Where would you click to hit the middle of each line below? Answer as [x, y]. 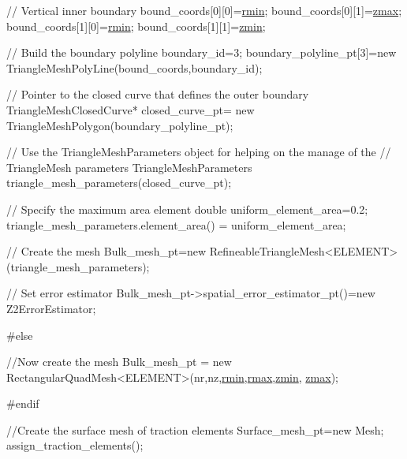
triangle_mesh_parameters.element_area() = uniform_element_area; [176, 224]
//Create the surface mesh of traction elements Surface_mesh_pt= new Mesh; [195, 429]
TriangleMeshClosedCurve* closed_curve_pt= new [131, 109]
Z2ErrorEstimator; [51, 308]
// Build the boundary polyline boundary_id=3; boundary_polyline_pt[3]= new [202, 52]
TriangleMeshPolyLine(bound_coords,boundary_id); [134, 67]
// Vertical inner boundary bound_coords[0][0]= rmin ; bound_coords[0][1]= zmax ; [204, 10]
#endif [23, 403]
